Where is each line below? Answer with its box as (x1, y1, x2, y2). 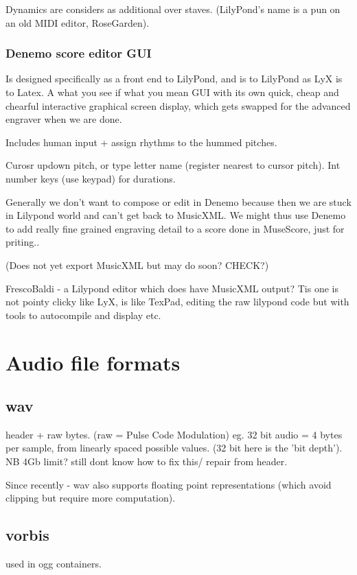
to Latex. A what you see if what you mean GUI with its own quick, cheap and (5, 85, 339, 99)
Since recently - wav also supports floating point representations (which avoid (5, 477, 332, 491)
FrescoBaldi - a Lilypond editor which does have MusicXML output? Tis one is (5, 281, 339, 295)
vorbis (5, 524, 49, 545)
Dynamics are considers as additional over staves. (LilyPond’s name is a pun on (5, 2, 341, 16)
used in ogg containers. (5, 556, 102, 571)
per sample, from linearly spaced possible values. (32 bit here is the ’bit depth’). (5, 441, 343, 455)
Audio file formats (5, 348, 181, 376)
